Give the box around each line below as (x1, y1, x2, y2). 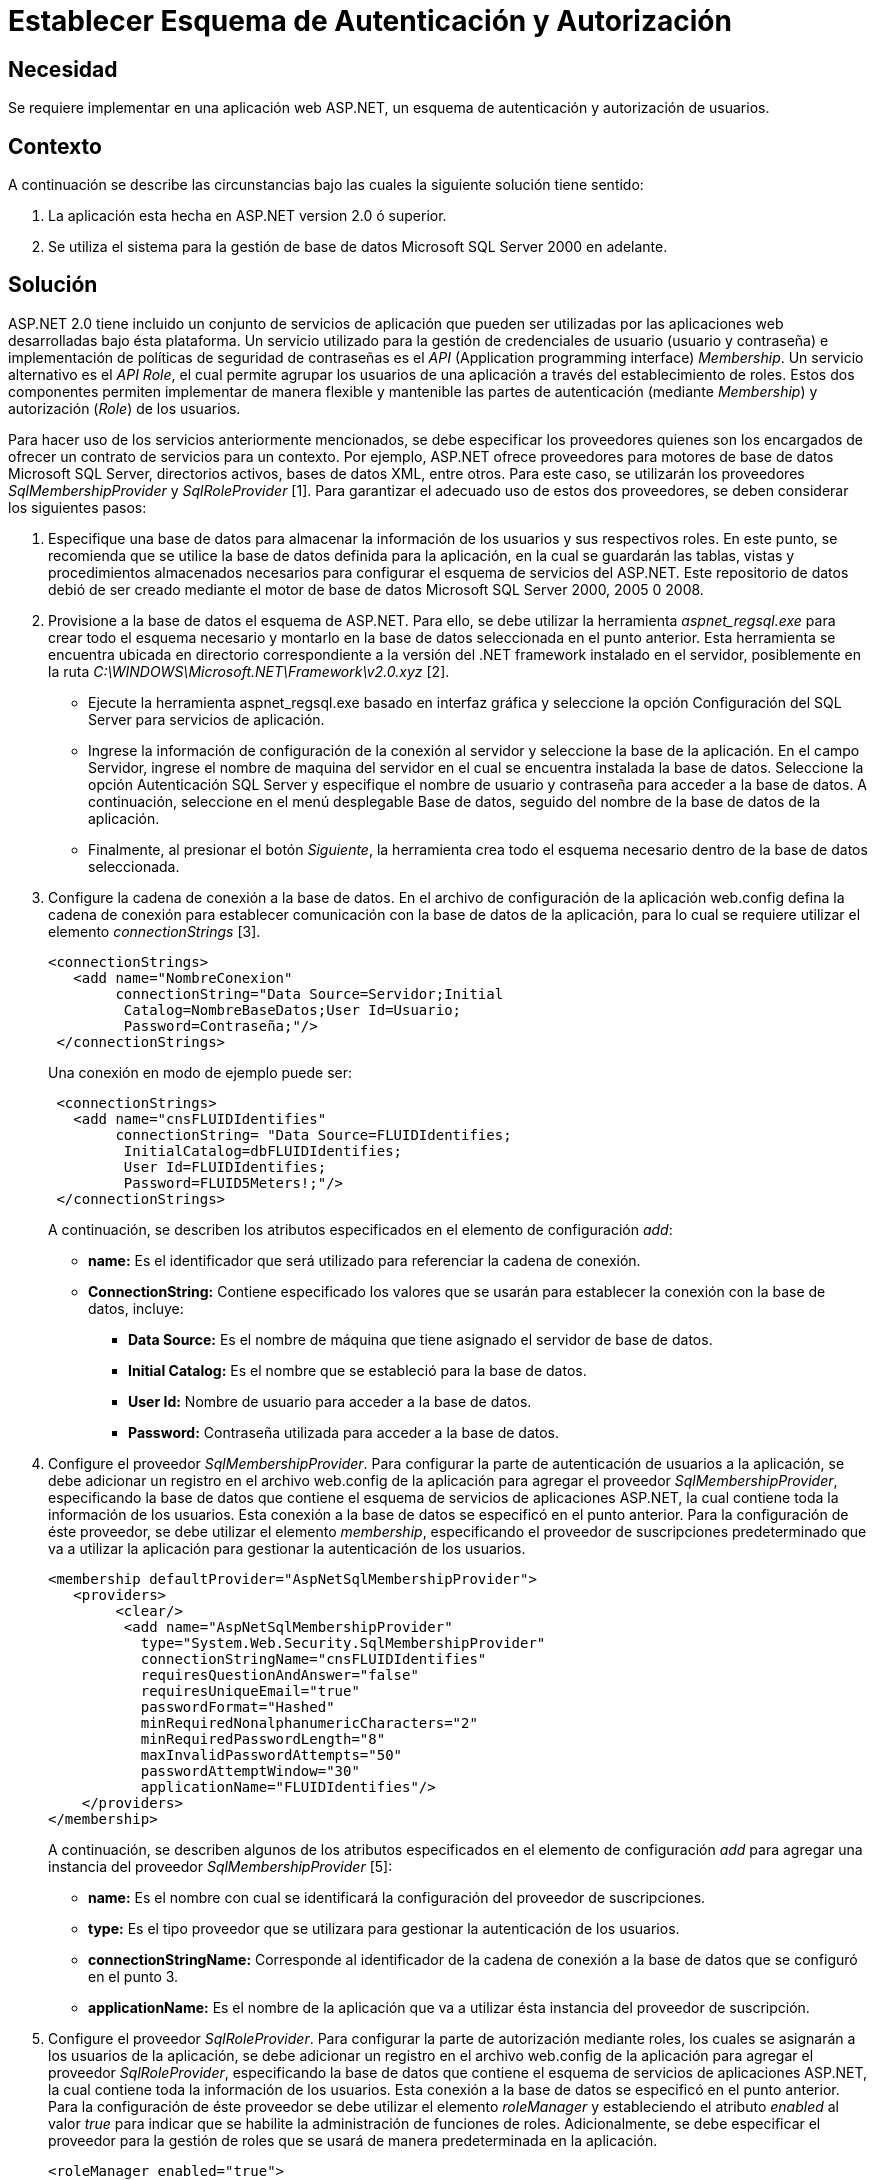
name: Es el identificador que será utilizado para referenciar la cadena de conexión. (88, 1251, 641, 1269)
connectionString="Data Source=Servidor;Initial (115, 985, 504, 1002)
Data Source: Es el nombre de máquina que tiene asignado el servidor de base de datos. (128, 1330, 713, 1348)
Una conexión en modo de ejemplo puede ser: (48, 1063, 353, 1081)
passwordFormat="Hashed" (140, 1698, 335, 1715)
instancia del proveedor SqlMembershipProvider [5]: (48, 1857, 393, 1875)
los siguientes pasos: (8, 498, 147, 516)
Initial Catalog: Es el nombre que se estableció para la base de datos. (128, 1361, 587, 1379)
